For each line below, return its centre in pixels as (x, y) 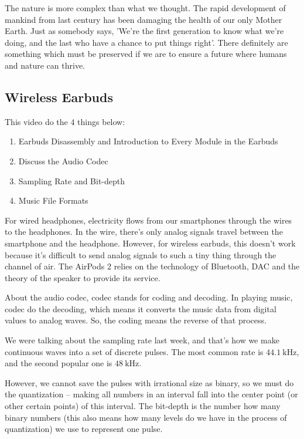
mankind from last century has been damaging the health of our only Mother (144, 19)
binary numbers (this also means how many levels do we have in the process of (146, 417)
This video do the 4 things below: (65, 121)
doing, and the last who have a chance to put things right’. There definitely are (146, 42)
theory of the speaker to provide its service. (83, 277)
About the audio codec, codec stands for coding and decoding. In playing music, (149, 297)
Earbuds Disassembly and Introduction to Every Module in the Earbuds (148, 141)
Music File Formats (53, 200)
